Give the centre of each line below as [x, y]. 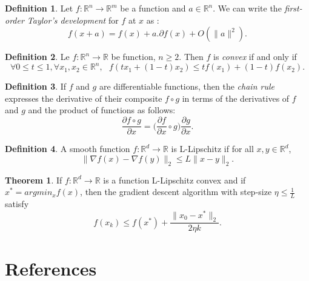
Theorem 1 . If [34, 180]
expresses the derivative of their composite [84, 98]
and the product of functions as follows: [102, 110]
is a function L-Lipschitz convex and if [174, 180]
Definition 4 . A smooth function [68, 149]
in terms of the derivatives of [236, 98]
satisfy [17, 203]
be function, [133, 57]
